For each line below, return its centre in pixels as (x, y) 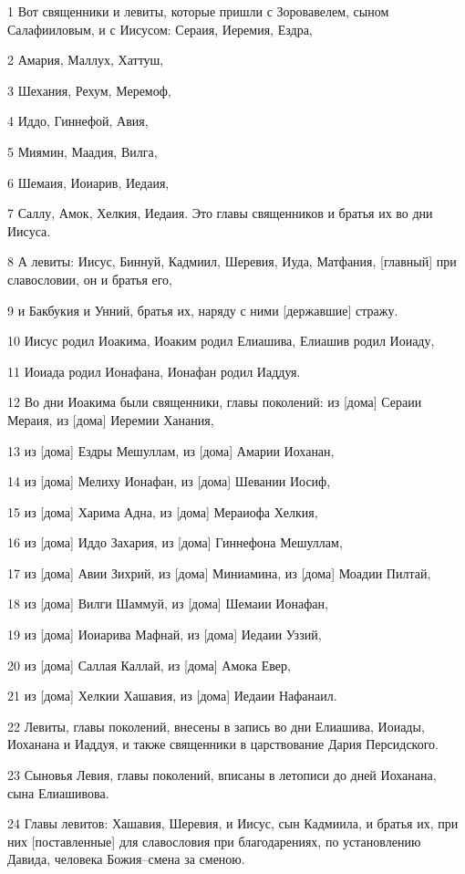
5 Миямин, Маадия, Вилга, (83, 151)
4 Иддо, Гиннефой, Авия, (78, 121)
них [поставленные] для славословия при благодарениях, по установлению (214, 841)
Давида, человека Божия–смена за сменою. (126, 859)
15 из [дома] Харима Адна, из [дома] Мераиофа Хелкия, (163, 511)
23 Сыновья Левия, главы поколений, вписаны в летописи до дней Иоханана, (222, 775)
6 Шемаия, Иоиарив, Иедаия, (88, 182)
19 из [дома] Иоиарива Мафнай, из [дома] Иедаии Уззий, (165, 635)
